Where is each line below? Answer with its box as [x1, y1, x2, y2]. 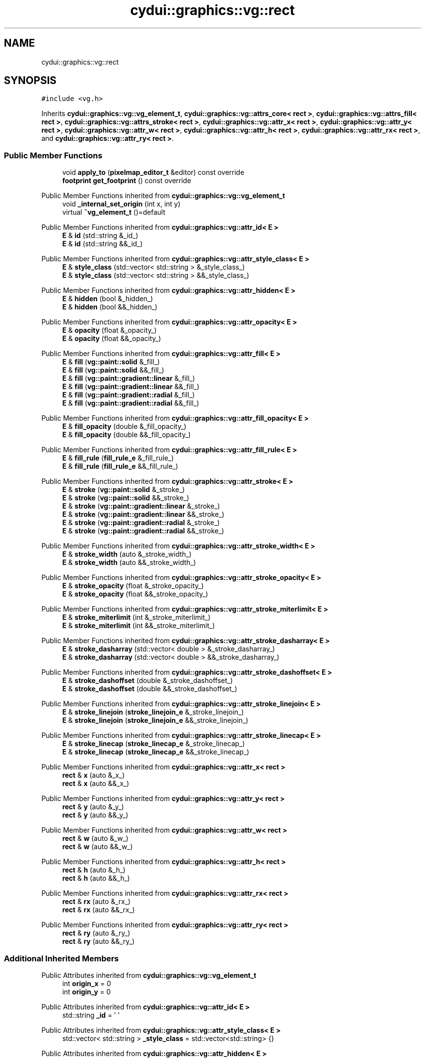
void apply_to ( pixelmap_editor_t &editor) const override [62, 168, 245, 177]
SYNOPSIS [4, 74, 57, 87]
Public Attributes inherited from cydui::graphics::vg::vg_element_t [41, 971, 257, 979]
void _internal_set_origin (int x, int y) [62, 200, 180, 208]
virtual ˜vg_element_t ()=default [62, 208, 165, 217]
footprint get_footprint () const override [62, 176, 191, 185]
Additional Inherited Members [4, 953, 119, 963]
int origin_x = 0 [62, 979, 111, 988]
